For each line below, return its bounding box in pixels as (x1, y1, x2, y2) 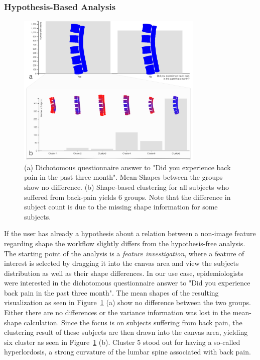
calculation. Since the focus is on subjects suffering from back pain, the (24, 317, 242, 327)
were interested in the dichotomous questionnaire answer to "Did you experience (4, 277, 250, 288)
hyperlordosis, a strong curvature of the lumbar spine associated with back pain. (4, 346, 251, 357)
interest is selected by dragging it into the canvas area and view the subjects (4, 258, 239, 268)
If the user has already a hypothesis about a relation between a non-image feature (4, 228, 256, 239)
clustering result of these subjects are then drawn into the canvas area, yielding (4, 327, 248, 337)
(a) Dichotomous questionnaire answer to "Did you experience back (24, 162, 231, 172)
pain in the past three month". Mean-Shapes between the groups (24, 172, 223, 182)
